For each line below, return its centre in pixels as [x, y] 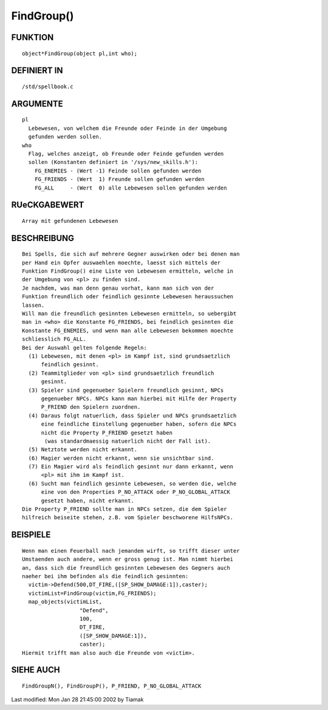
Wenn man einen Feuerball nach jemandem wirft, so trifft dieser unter [131, 551]
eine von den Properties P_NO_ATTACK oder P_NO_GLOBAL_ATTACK [135, 492]
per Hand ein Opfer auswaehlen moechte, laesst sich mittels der [121, 262]
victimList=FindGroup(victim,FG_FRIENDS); [93, 593]
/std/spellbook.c [48, 86]
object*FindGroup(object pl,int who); [80, 53]
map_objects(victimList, [65, 602]
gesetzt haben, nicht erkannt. [88, 500]
